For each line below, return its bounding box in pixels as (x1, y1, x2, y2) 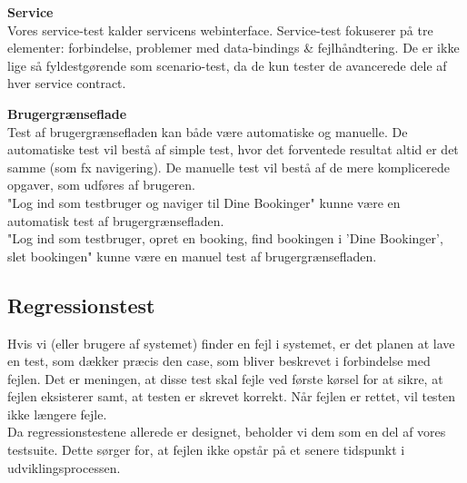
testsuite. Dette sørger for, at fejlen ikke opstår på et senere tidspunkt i (7, 440, 405, 459)
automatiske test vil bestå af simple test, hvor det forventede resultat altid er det (7, 140, 459, 159)
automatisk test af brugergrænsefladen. (7, 211, 224, 230)
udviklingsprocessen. (7, 458, 121, 477)
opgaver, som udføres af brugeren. (7, 175, 195, 194)
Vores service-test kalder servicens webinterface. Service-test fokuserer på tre (7, 20, 433, 39)
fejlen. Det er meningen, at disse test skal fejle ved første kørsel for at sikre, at (7, 369, 443, 388)
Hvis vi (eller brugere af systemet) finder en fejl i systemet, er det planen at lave (7, 333, 455, 352)
